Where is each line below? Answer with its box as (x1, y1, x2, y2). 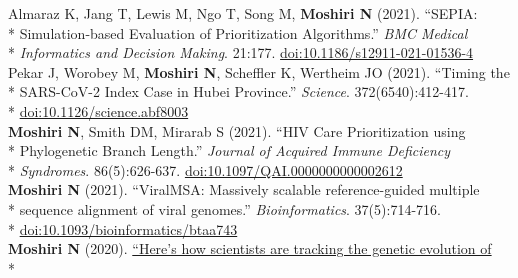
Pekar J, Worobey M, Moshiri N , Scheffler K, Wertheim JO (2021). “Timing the (8, 61, 510, 82)
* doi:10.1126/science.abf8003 (8, 100, 189, 121)
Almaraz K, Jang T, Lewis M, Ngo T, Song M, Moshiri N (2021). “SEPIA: (8, 3, 478, 23)
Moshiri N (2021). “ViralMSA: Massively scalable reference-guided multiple (8, 179, 480, 200)
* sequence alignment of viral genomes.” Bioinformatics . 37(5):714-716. (8, 198, 441, 219)
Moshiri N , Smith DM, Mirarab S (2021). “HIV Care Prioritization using (8, 120, 466, 141)
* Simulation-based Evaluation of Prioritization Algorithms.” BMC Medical (8, 22, 468, 43)
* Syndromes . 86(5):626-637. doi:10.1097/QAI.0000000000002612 (8, 159, 403, 180)
